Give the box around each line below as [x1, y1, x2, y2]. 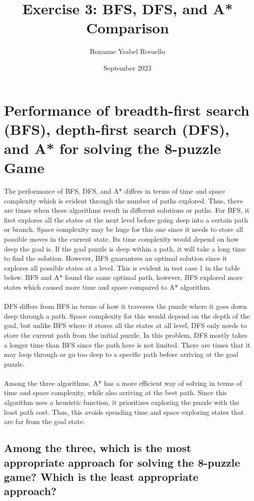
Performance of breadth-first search [4, 100, 250, 120]
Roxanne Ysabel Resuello [90, 46, 165, 56]
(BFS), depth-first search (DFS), [4, 119, 229, 139]
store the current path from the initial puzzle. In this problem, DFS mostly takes [4, 329, 248, 340]
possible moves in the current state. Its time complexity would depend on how [4, 233, 239, 244]
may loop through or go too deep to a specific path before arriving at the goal [4, 349, 238, 359]
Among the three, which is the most [4, 440, 191, 455]
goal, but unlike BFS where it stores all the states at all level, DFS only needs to [4, 320, 247, 330]
